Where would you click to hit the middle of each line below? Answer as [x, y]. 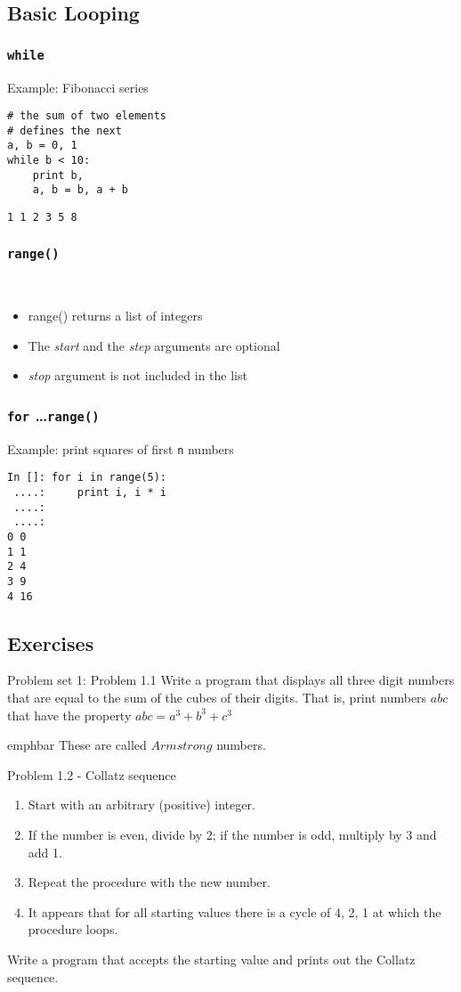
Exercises [51, 642]
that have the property [69, 715]
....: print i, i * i [90, 492]
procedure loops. [73, 929]
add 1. [45, 852]
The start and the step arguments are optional [154, 345]
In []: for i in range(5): [87, 478]
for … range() [53, 415]
